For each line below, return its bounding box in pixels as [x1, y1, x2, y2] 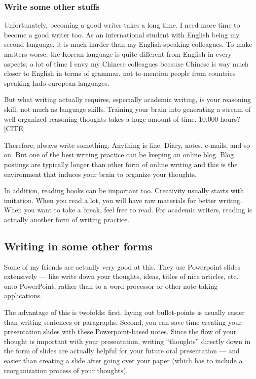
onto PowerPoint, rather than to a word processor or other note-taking [4, 280, 218, 291]
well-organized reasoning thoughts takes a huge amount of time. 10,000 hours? [4, 113, 240, 124]
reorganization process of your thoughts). [4, 365, 128, 375]
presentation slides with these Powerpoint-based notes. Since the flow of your [4, 326, 237, 337]
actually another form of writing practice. [4, 214, 130, 224]
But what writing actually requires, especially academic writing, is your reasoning [4, 94, 251, 104]
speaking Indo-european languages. [4, 77, 110, 88]
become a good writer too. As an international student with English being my [4, 29, 240, 39]
